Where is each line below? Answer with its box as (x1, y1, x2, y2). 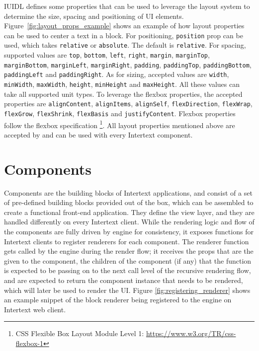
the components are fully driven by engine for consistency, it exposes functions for (4, 226, 254, 236)
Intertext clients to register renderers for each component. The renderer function (4, 236, 249, 246)
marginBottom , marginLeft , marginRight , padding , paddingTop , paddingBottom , (4, 59, 252, 70)
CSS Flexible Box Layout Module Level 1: (15, 328, 144, 339)
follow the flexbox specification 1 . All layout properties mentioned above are (4, 118, 235, 130)
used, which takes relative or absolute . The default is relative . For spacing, (4, 40, 246, 50)
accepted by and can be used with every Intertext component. (4, 129, 193, 140)
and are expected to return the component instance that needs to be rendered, (4, 275, 243, 285)
